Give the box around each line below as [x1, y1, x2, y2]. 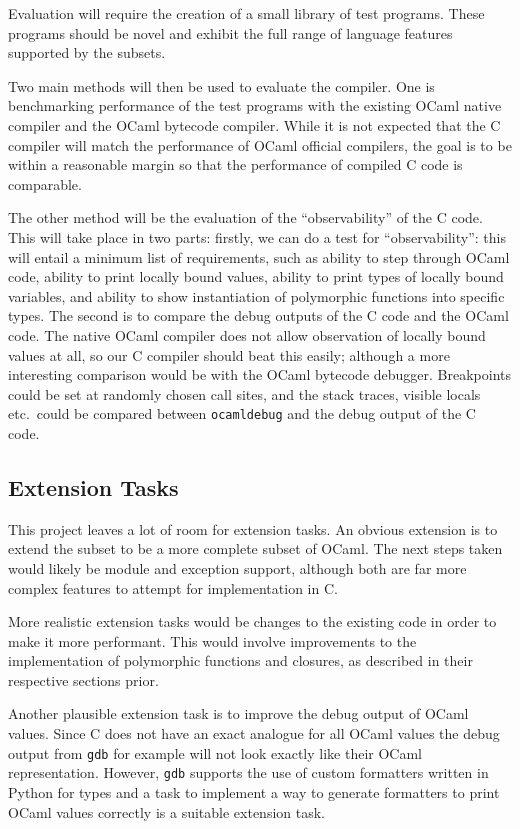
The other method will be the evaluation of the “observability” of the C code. [8, 207, 483, 228]
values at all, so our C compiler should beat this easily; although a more [8, 344, 450, 365]
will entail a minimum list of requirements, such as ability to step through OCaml [8, 246, 510, 267]
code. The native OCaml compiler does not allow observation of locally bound [8, 324, 486, 345]
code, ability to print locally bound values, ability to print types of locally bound [8, 266, 504, 287]
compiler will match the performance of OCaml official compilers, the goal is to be [8, 134, 512, 155]
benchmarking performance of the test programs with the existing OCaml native [8, 95, 502, 116]
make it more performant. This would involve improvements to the [8, 630, 417, 651]
